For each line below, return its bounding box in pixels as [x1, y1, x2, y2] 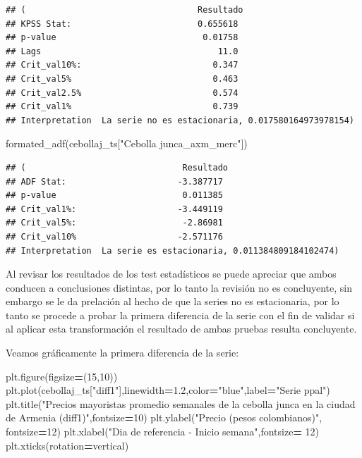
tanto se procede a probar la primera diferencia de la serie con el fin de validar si [6, 307, 355, 322]
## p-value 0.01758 [6, 32, 239, 43]
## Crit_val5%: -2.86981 [6, 218, 223, 228]
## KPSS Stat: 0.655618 [6, 18, 239, 29]
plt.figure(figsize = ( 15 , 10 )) [6, 369, 118, 383]
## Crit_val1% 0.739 [6, 101, 239, 112]
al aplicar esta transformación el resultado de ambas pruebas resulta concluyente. [6, 321, 357, 336]
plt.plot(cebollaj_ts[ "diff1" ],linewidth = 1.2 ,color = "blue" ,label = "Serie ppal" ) [6, 383, 330, 397]
